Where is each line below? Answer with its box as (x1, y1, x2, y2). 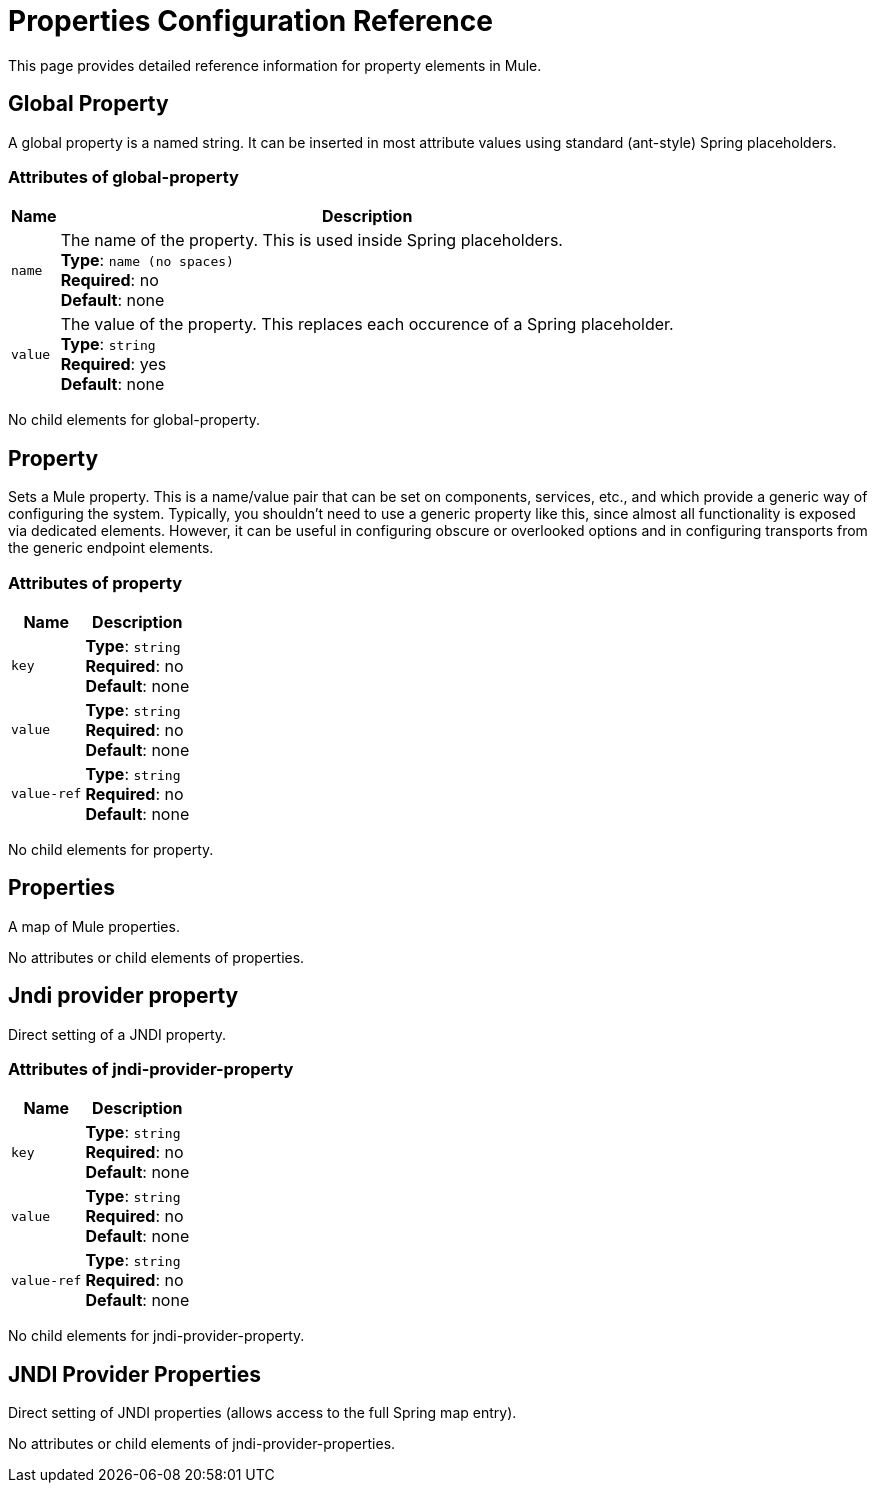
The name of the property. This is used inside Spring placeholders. (60, 230, 563, 251)
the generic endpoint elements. (8, 539, 214, 557)
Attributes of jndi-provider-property (8, 1059, 294, 1079)
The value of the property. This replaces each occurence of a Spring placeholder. (60, 314, 674, 335)
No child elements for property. (8, 840, 214, 858)
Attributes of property (8, 572, 183, 593)
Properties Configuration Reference (8, 4, 493, 38)
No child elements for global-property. (8, 411, 261, 429)
